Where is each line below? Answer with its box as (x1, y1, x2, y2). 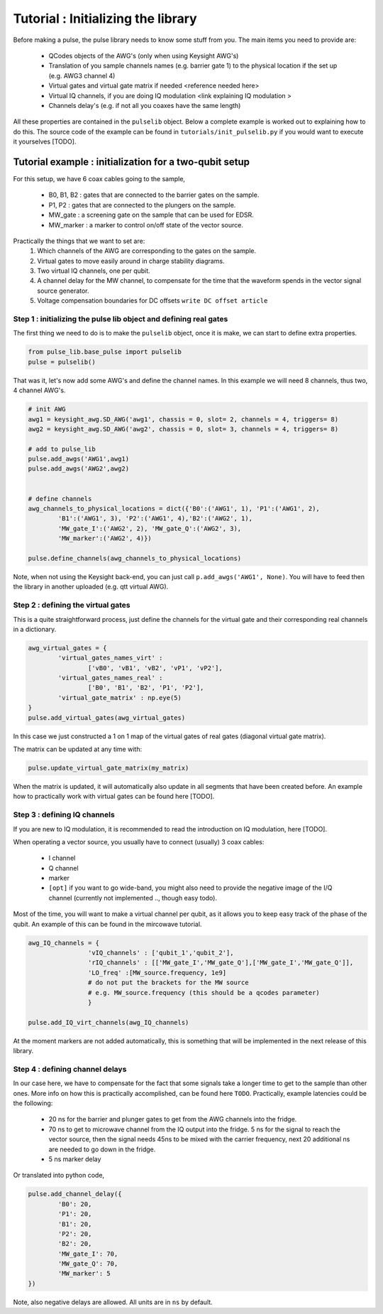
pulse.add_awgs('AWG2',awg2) (28, 465, 130, 473)
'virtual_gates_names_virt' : (57, 654, 163, 662)
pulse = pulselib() (28, 357, 96, 366)
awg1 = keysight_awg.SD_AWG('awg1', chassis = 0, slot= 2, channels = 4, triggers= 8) (28, 415, 339, 423)
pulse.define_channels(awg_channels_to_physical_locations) (28, 554, 242, 562)
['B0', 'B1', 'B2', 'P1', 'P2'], (87, 684, 204, 692)
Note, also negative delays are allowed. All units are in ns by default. (13, 1298, 213, 1306)
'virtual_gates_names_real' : (57, 674, 163, 682)
